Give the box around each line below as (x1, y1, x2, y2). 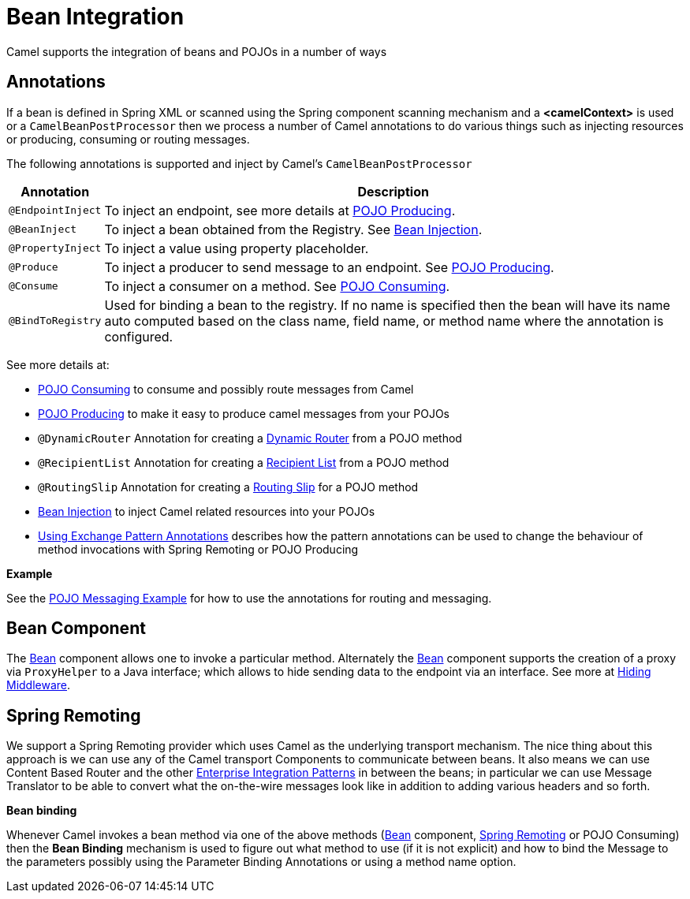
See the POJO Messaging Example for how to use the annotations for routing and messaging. (6, 591, 492, 605)
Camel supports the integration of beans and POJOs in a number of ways (6, 44, 387, 58)
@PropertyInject (9, 242, 102, 255)
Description (357, 183, 429, 200)
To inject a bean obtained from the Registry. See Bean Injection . (104, 221, 483, 237)
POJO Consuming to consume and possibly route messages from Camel (38, 382, 414, 396)
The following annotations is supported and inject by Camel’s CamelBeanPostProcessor (6, 156, 472, 170)
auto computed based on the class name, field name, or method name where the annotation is (104, 312, 664, 329)
